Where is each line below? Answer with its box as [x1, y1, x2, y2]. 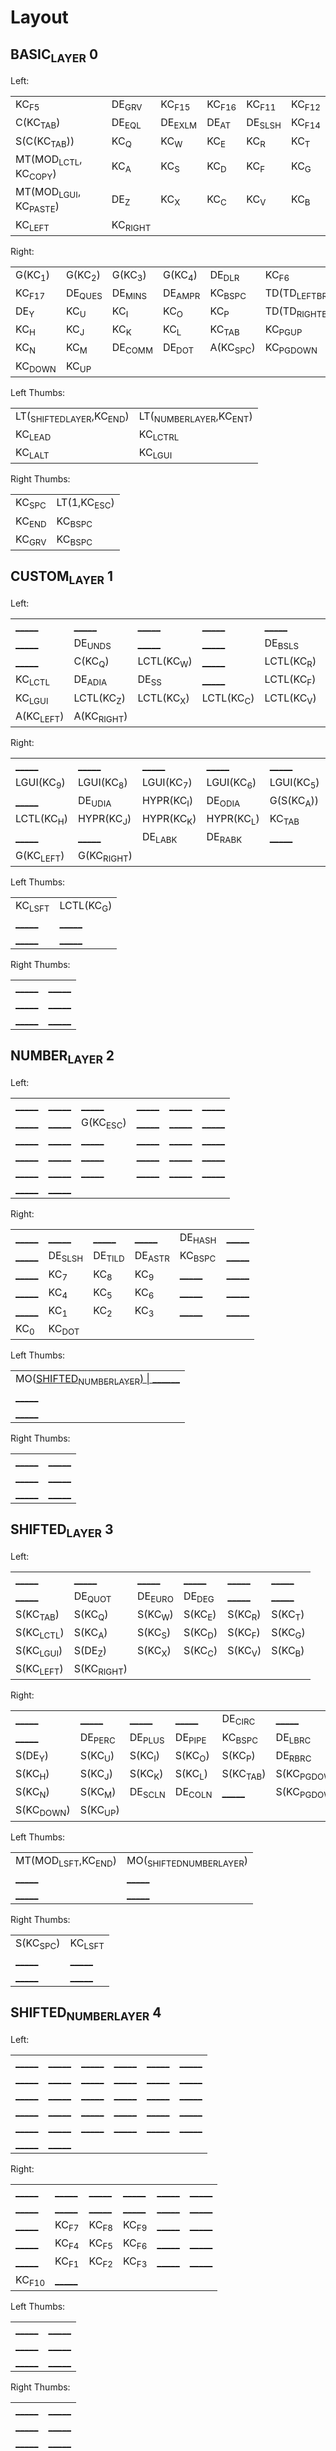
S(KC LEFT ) [15, 1662, 64, 1678]
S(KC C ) [183, 1644, 218, 1660]
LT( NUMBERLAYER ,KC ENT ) [138, 409, 253, 425]
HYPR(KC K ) [141, 812, 197, 828]
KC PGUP [264, 322, 303, 338]
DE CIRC [221, 1712, 256, 1728]
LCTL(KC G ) [59, 898, 113, 914]
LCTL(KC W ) [137, 654, 193, 670]
